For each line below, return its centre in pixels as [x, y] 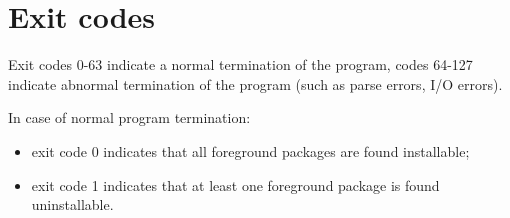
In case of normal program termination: [129, 117]
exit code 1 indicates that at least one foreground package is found [235, 184]
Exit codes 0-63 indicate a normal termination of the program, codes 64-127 [240, 64]
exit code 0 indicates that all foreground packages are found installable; [250, 150]
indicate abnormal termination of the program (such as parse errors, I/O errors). [255, 83]
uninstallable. [72, 204]
